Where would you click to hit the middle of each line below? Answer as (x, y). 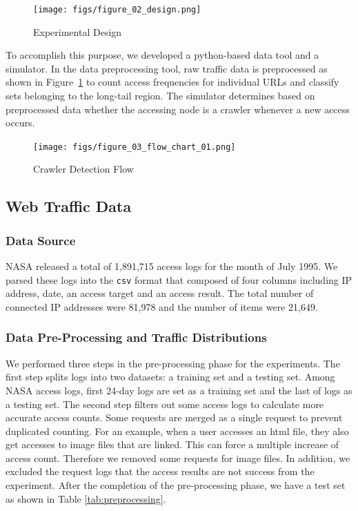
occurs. (20, 123)
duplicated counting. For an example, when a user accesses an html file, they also (177, 431)
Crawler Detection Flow (83, 169)
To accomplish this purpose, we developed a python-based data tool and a (162, 55)
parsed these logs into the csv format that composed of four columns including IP (179, 279)
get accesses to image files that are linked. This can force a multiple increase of (172, 444)
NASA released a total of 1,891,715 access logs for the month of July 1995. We (172, 266)
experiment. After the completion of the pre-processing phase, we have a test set (176, 485)
